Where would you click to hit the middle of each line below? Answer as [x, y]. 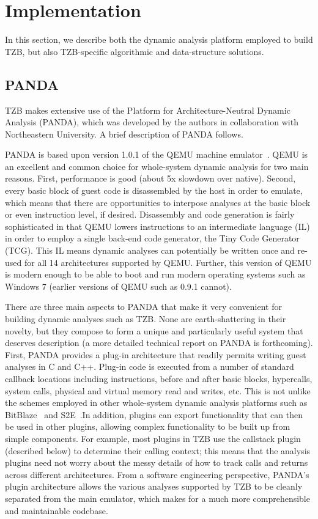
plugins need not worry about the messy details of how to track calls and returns [157, 462]
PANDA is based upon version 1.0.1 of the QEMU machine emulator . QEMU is [157, 154]
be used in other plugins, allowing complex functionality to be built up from [148, 426]
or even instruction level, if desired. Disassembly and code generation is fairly [150, 214]
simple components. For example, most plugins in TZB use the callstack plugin [153, 438]
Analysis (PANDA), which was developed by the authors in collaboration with [152, 122]
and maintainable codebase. [57, 510]
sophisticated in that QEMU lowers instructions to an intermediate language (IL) [157, 226]
